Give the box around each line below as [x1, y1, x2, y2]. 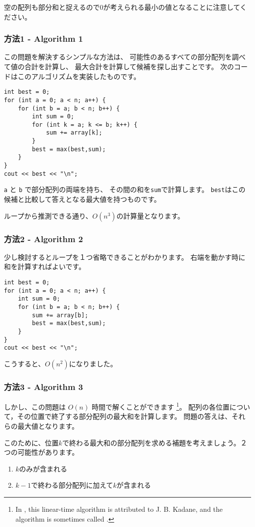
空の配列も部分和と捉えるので [4, 2, 100, 12]
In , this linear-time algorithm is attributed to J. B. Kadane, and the [15, 504, 223, 514]
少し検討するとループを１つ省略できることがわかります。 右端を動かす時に [4, 251, 246, 262]
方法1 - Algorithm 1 [4, 32, 83, 45]
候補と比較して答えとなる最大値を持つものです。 [4, 194, 161, 204]
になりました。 [69, 358, 117, 368]
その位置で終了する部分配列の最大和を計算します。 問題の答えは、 [17, 411, 232, 421]
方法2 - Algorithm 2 [4, 232, 83, 245]
